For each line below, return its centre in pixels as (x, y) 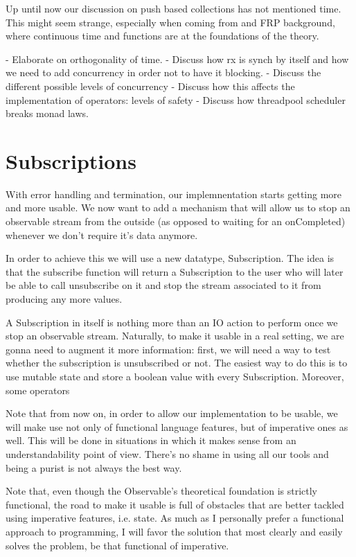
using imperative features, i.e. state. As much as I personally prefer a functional (175, 518)
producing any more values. (64, 299)
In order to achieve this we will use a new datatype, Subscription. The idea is (170, 258)
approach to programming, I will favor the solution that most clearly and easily (174, 531)
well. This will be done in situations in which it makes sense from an (151, 440)
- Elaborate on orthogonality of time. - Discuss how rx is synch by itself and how (177, 59)
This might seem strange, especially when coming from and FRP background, (170, 22)
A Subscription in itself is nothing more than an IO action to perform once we (172, 322)
